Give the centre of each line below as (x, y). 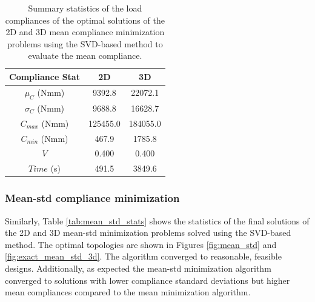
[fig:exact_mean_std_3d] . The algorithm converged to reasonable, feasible (143, 256)
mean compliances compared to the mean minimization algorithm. (128, 292)
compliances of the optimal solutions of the (85, 20)
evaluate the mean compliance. (85, 55)
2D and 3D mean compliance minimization (85, 32)
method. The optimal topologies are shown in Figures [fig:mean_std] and (141, 244)
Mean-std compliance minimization (92, 198)
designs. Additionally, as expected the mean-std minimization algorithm (138, 268)
